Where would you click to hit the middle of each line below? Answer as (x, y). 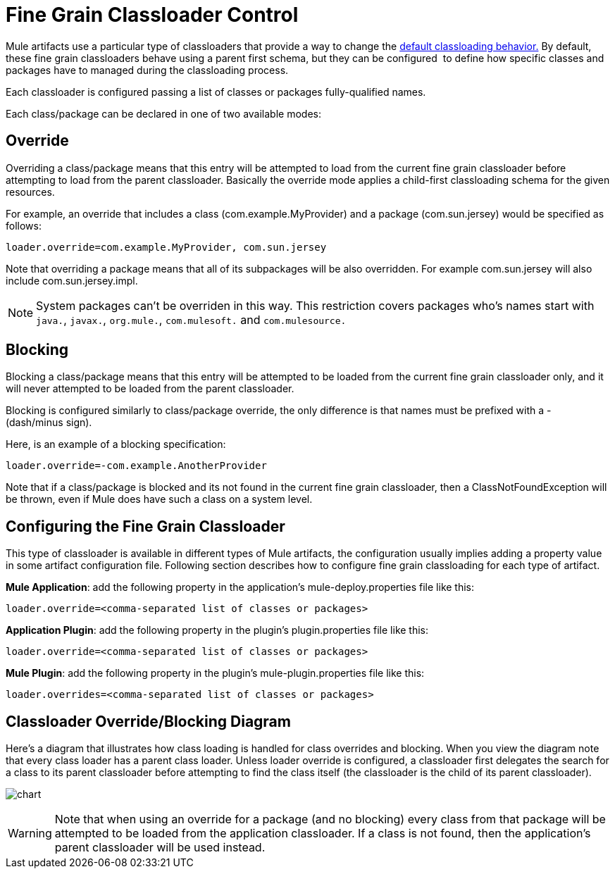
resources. (30, 192)
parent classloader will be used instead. (160, 848)
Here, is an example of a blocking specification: (116, 444)
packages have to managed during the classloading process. (147, 70)
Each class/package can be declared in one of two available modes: (163, 113)
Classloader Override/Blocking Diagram (148, 721)
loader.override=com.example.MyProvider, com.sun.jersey (166, 247)
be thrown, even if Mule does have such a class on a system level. (159, 499)
